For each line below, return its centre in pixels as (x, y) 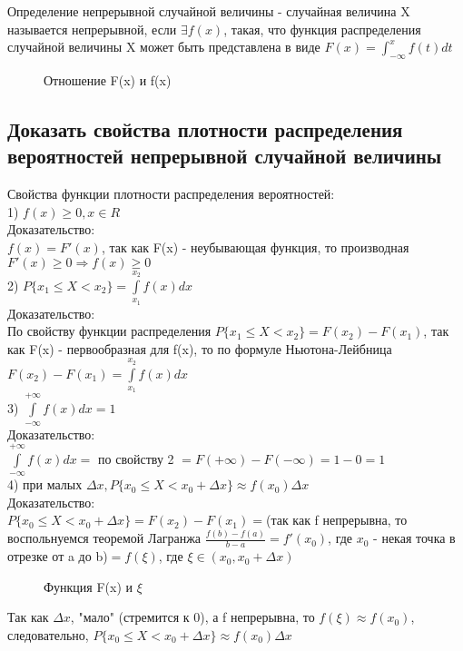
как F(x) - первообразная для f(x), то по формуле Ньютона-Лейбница (200, 348)
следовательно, (48, 635)
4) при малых (45, 484)
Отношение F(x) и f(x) (108, 79)
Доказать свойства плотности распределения (205, 128)
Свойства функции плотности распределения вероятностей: (171, 194)
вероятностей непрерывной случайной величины (225, 156)
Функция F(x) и (89, 586)
